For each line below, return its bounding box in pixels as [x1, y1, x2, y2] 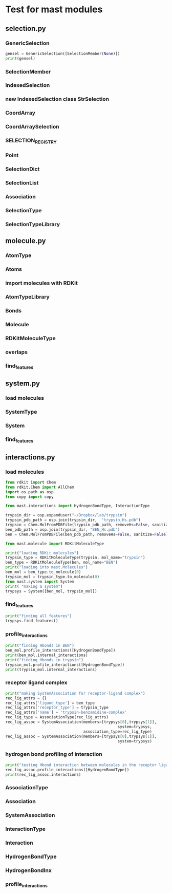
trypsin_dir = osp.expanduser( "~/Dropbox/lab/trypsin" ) [5, 513, 127, 518]
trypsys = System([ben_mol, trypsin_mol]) [5, 588, 97, 594]
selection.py [5, 24, 46, 33]
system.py [5, 379, 40, 388]
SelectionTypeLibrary [5, 220, 60, 228]
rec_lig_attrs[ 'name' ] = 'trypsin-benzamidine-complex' [5, 710, 127, 715]
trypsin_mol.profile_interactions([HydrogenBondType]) [5, 662, 125, 667]
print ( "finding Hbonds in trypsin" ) [5, 657, 83, 662]
